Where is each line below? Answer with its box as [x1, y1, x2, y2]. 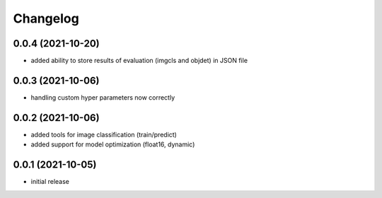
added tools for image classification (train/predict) [30, 130, 177, 139]
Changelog [13, 11, 79, 26]
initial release [30, 177, 70, 186]
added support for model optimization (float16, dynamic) [30, 140, 195, 148]
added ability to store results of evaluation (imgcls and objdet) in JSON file [30, 57, 248, 65]
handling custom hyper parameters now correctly [30, 93, 175, 102]
